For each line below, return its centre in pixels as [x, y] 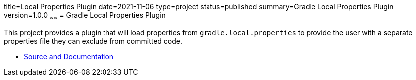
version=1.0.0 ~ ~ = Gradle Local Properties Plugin [85, 16]
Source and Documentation [69, 56]
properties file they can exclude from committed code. [93, 41]
